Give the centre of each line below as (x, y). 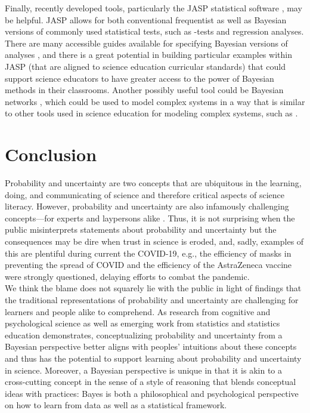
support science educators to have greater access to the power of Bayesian (139, 78)
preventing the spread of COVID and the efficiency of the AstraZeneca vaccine (148, 265)
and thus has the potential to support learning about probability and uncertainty (153, 358)
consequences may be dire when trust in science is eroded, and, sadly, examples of (154, 241)
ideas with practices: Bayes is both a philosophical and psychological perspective (152, 393)
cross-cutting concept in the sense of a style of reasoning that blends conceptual (151, 382)
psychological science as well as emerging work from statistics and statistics (142, 323)
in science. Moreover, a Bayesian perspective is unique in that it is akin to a (143, 370)
